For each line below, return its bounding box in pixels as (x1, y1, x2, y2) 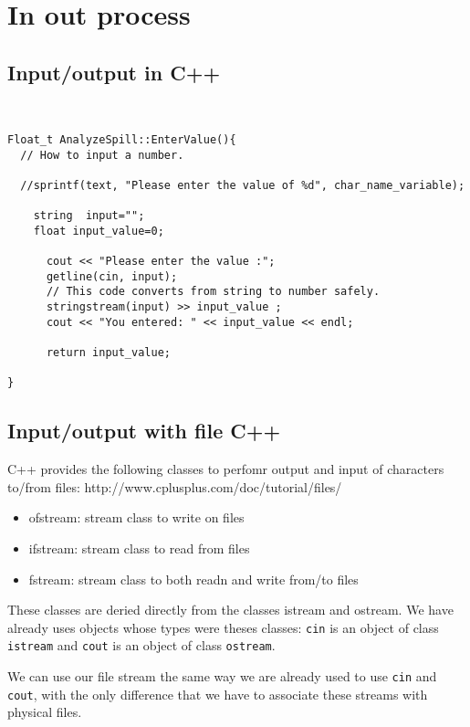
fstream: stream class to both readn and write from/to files (28, 569, 359, 588)
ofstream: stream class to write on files (28, 508, 245, 527)
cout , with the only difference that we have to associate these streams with (7, 684, 428, 703)
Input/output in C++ (7, 58, 221, 86)
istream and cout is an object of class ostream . (7, 636, 276, 655)
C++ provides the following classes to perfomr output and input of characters (7, 459, 444, 479)
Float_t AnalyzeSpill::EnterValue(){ (7, 132, 236, 146)
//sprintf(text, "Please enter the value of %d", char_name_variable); (20, 178, 465, 192)
